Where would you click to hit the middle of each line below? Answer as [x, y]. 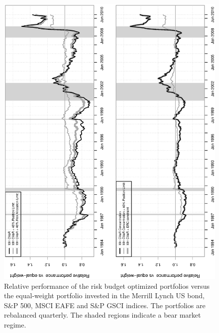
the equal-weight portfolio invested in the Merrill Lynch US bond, [104, 295]
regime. [15, 325]
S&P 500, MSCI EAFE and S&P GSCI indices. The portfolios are [105, 305]
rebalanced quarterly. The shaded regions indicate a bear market [103, 315]
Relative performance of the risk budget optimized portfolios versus [107, 286]
